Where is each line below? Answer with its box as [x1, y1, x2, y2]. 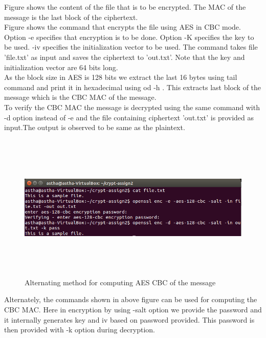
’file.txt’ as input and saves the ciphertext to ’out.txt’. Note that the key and [4, 51, 245, 62]
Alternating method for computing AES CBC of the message [25, 277, 216, 287]
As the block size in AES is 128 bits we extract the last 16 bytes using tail [4, 72, 237, 82]
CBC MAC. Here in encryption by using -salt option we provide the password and [4, 304, 262, 315]
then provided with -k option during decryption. [4, 324, 155, 335]
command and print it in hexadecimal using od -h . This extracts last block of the [4, 81, 261, 92]
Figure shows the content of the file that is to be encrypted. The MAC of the [4, 2, 246, 12]
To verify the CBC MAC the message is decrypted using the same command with [4, 101, 260, 112]
